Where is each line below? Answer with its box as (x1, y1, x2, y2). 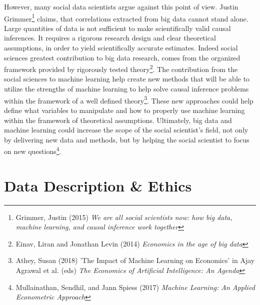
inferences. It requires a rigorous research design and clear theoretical (4, 32, 216, 43)
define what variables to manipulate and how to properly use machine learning (4, 104, 245, 115)
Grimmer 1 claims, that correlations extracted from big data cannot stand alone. (4, 11, 248, 23)
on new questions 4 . (4, 144, 61, 156)
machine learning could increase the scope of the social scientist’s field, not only (4, 124, 248, 135)
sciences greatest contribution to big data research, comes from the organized (4, 52, 240, 62)
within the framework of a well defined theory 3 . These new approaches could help (4, 93, 253, 105)
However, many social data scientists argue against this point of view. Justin (4, 1, 238, 11)
